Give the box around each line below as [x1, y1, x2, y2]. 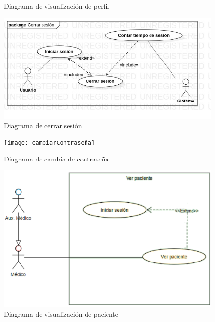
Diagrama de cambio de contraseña [4, 153, 109, 163]
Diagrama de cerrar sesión [4, 121, 82, 131]
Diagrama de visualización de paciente [4, 309, 119, 319]
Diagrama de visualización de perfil [4, 1, 109, 11]
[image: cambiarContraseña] [4, 139, 95, 146]
